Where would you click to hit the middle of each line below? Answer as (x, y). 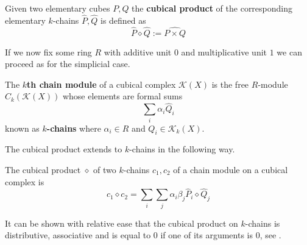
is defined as (123, 20)
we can (289, 51)
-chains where (74, 128)
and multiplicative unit (224, 51)
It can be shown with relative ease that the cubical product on (122, 223)
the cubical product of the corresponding (212, 8)
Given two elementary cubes (58, 8)
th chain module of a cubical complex (101, 84)
